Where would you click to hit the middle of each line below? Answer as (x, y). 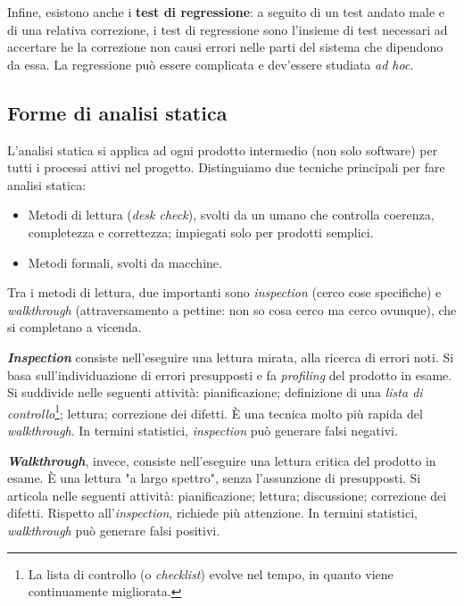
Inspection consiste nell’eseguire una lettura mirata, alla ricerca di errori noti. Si (231, 357)
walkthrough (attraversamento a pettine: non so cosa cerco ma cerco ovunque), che (232, 309)
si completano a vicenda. (75, 327)
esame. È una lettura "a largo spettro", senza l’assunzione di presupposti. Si (214, 478)
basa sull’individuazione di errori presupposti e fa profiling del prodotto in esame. (230, 374)
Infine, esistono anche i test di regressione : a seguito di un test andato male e (226, 12)
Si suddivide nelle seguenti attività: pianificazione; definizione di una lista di (215, 392)
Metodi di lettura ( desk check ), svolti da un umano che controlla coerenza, (231, 215)
